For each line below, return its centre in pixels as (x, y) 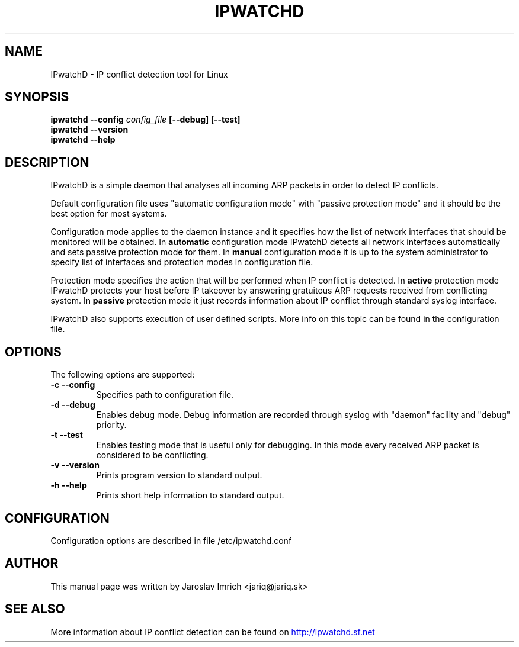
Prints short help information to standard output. (190, 495)
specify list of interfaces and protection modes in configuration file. (182, 262)
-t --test (67, 435)
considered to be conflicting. (152, 455)
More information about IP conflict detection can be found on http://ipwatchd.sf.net (213, 632)
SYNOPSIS (37, 97)
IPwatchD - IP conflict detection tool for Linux (139, 74)
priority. (111, 425)
